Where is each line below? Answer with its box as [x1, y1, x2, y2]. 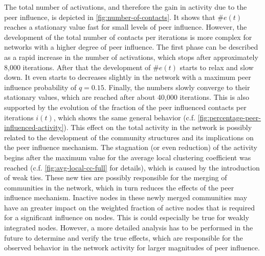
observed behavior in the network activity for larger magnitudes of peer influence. [4, 242, 260, 253]
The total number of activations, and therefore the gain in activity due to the [4, 2, 247, 12]
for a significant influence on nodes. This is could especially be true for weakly [4, 212, 249, 223]
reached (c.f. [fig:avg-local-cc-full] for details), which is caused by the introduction [4, 162, 260, 173]
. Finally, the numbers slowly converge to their [104, 81, 250, 92]
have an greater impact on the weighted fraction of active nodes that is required [4, 202, 255, 212]
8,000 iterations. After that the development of [4, 61, 151, 72]
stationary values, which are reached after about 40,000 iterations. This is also [4, 92, 249, 102]
